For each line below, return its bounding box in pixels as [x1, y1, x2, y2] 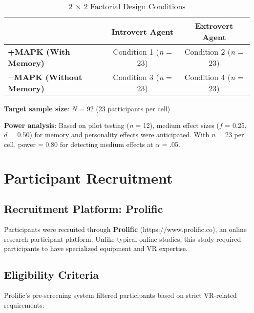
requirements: [4, 299, 44, 310]
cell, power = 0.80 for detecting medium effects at [4, 139, 153, 149]
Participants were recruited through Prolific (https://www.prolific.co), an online [4, 224, 247, 234]
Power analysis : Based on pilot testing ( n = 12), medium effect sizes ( [4, 120, 219, 130]
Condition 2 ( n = [184, 46, 244, 57]
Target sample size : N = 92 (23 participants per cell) [4, 104, 170, 113]
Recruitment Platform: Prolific [4, 201, 163, 216]
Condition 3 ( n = [113, 71, 172, 83]
